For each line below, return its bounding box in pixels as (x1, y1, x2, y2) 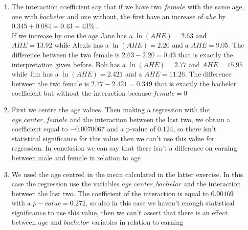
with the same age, (187, 1, 244, 11)
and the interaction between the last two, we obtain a (69, 114, 230, 124)
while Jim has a (11, 69, 59, 79)
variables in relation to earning (91, 217, 183, 227)
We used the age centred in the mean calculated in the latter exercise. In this (11, 169, 243, 179)
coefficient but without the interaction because (11, 88, 151, 98)
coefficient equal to (11, 124, 68, 134)
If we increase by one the (11, 30, 86, 40)
